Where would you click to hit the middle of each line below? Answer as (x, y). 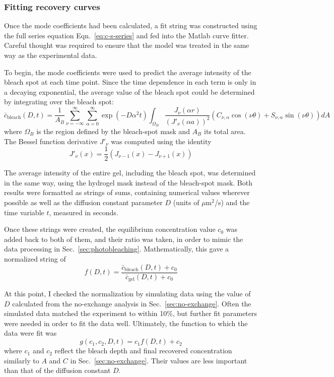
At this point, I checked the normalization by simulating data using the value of (127, 294)
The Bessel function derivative (51, 141)
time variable (24, 212)
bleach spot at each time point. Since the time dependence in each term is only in (130, 82)
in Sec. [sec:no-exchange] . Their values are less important (159, 360)
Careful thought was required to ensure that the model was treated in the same (127, 45)
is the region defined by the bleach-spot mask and (113, 131)
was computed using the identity (161, 141)
